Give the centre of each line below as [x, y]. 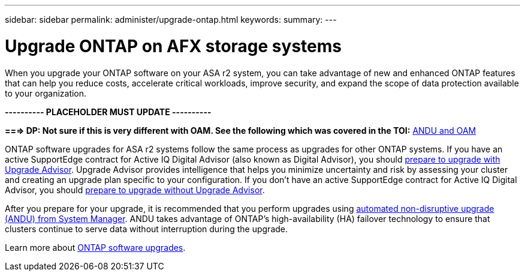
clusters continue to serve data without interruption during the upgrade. [147, 229]
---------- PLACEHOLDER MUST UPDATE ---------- [108, 112]
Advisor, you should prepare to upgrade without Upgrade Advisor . [135, 190]
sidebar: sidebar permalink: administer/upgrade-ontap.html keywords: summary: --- [171, 19]
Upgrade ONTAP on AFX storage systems [173, 46]
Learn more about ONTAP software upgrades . [95, 247]
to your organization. [46, 93]
